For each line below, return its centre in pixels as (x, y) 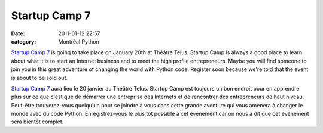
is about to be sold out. (39, 78)
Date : (18, 33)
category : (24, 41)
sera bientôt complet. (37, 122)
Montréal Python (79, 41)
